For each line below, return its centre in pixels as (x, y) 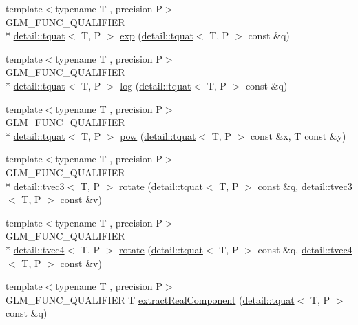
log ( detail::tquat (156, 85)
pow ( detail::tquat (158, 135)
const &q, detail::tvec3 (305, 186)
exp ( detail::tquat (157, 35)
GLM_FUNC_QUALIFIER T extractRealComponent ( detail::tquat (150, 299)
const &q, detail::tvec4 (305, 249)
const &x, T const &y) (298, 135)
